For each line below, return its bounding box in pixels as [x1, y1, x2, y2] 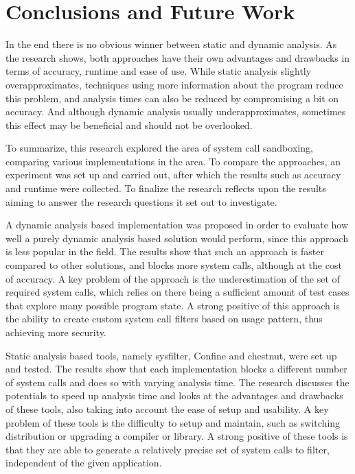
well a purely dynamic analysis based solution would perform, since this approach [5, 230, 349, 245]
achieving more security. [5, 325, 106, 339]
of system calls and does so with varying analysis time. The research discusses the [5, 375, 350, 389]
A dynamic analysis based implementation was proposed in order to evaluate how [5, 217, 349, 232]
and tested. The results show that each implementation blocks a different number [5, 362, 347, 376]
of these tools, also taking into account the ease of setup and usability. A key [5, 401, 329, 416]
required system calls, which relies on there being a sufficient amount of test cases [5, 285, 350, 299]
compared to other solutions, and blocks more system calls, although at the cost [5, 258, 342, 272]
